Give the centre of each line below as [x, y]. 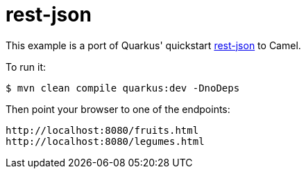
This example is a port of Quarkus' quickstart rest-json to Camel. [153, 45]
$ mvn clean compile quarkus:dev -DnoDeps [123, 88]
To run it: [26, 67]
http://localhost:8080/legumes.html [105, 141]
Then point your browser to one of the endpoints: [118, 109]
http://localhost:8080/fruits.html [102, 130]
